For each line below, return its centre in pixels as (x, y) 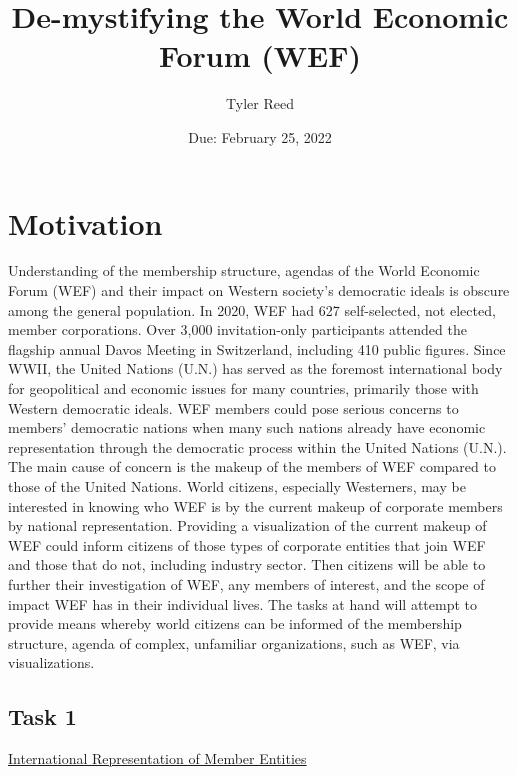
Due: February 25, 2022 (260, 136)
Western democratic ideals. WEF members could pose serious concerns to (233, 407)
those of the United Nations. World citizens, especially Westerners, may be (237, 485)
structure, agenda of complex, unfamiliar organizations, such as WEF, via (234, 642)
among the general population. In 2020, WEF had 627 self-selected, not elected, (252, 309)
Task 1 (42, 716)
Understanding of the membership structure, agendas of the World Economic (244, 270)
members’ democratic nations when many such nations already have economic (247, 427)
